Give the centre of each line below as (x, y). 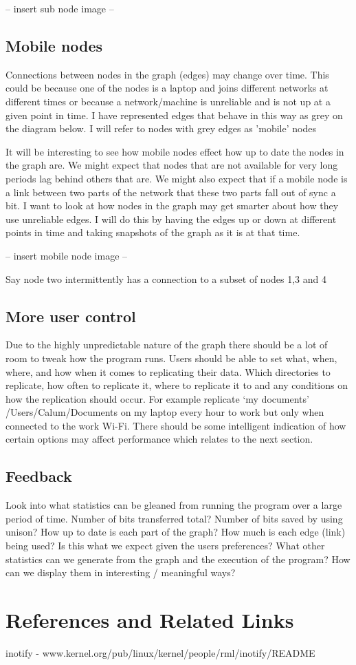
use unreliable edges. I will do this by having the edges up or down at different (171, 219)
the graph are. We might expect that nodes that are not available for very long (172, 165)
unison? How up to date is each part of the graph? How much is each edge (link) (176, 532)
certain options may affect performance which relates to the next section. (159, 439)
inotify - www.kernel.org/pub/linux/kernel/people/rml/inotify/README (160, 652)
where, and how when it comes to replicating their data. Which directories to (168, 371)
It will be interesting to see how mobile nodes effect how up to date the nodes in (175, 151)
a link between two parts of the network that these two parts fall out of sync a (171, 192)
